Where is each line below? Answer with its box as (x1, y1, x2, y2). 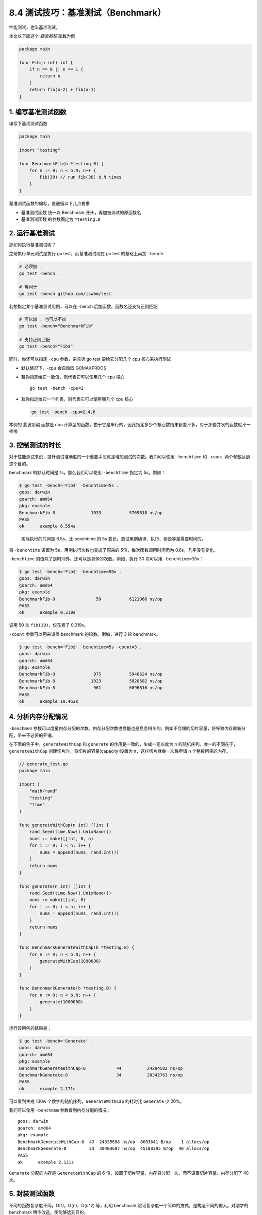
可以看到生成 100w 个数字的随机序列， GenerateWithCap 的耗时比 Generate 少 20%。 (9, 1098, 184, 1104)
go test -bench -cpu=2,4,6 (31, 409, 96, 415)
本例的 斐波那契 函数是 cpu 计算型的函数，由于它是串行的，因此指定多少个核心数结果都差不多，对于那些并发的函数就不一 (9, 421, 251, 427)
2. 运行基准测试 (9, 229, 55, 237)
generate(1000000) (39, 999, 83, 1005)
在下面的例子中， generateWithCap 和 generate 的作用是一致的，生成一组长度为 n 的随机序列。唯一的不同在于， (9, 741, 238, 747)
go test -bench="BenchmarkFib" (19, 323, 94, 329)
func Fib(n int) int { (19, 60, 73, 65)
